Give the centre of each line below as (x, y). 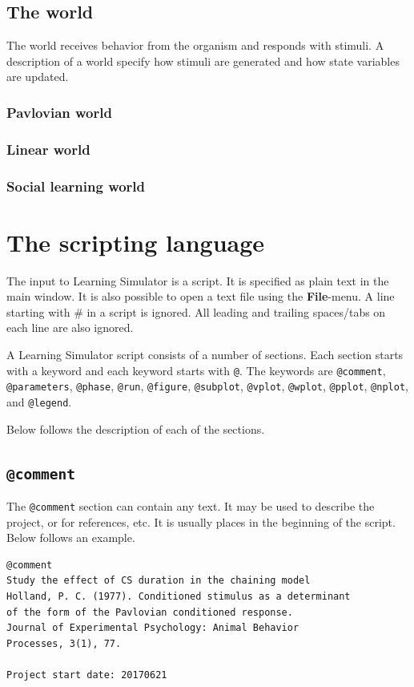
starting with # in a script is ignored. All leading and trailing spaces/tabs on (196, 311)
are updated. (38, 77)
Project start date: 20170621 (87, 675)
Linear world (48, 149)
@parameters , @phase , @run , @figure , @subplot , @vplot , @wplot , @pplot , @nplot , (207, 386)
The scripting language (136, 242)
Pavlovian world (59, 112)
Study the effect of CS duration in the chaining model (159, 581)
